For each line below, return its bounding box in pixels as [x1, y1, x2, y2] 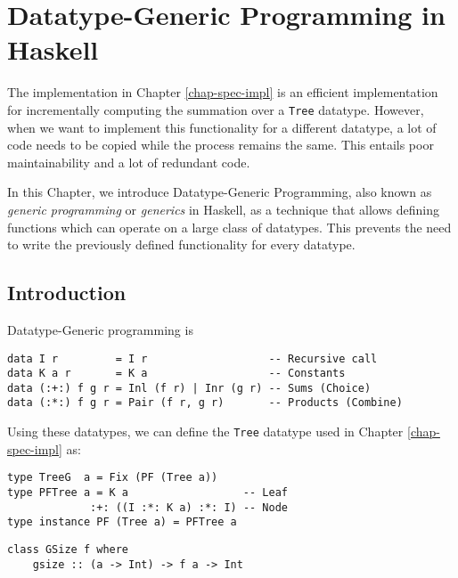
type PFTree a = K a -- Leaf [7, 486, 288, 500]
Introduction [7, 279, 127, 306]
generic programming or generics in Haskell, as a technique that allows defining [7, 199, 439, 218]
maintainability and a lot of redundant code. [7, 152, 250, 171]
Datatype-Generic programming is [7, 320, 193, 338]
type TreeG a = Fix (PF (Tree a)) [7, 471, 218, 484]
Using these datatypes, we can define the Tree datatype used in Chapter [7, 422, 404, 441]
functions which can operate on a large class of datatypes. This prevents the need [7, 217, 452, 236]
